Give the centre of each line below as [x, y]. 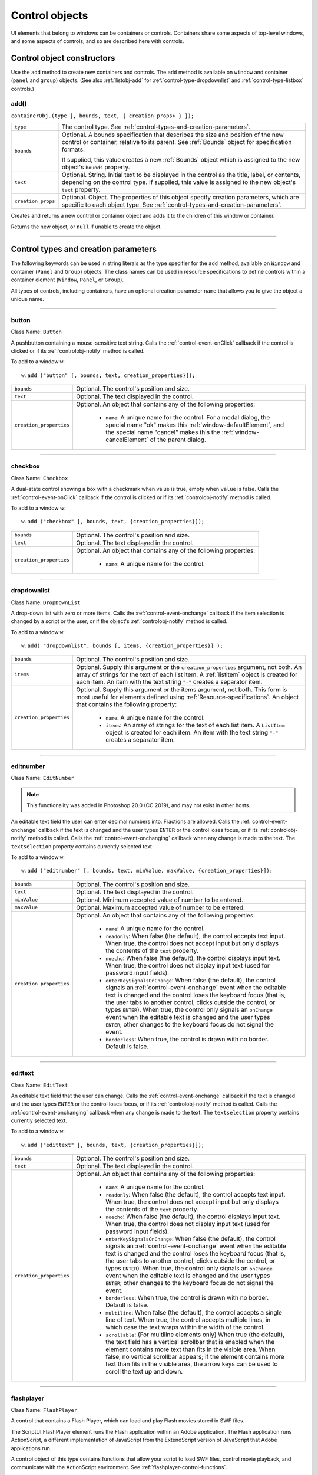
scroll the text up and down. [144, 1372]
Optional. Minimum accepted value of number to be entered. [160, 900]
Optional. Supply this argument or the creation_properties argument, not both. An [189, 667]
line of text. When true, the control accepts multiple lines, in [188, 1320]
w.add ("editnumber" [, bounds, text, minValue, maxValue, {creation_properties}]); [147, 871]
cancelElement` [127, 440]
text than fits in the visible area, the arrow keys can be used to [191, 1364]
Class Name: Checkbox [39, 478]
